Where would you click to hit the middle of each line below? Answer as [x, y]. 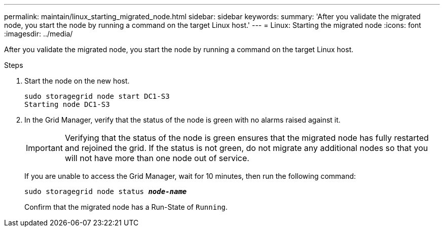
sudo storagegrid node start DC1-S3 [97, 96]
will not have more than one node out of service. [157, 158]
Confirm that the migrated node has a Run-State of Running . [126, 207]
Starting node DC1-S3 [67, 104]
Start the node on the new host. [77, 81]
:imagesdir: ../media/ [39, 34]
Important [44, 148]
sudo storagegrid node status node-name [106, 191]
